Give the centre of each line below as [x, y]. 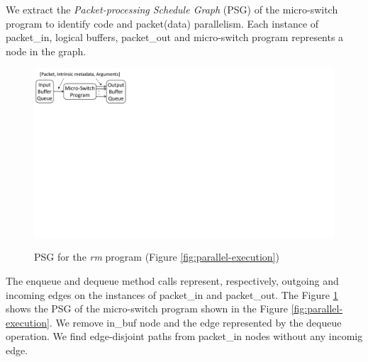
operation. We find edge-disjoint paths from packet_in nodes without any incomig [184, 336]
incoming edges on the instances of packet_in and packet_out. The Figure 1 [172, 294]
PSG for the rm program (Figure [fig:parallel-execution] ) [157, 257]
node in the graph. [46, 51]
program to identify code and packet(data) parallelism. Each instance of [162, 23]
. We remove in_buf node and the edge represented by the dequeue [195, 322]
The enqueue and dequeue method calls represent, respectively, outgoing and [172, 281]
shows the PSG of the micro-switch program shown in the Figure [147, 309]
